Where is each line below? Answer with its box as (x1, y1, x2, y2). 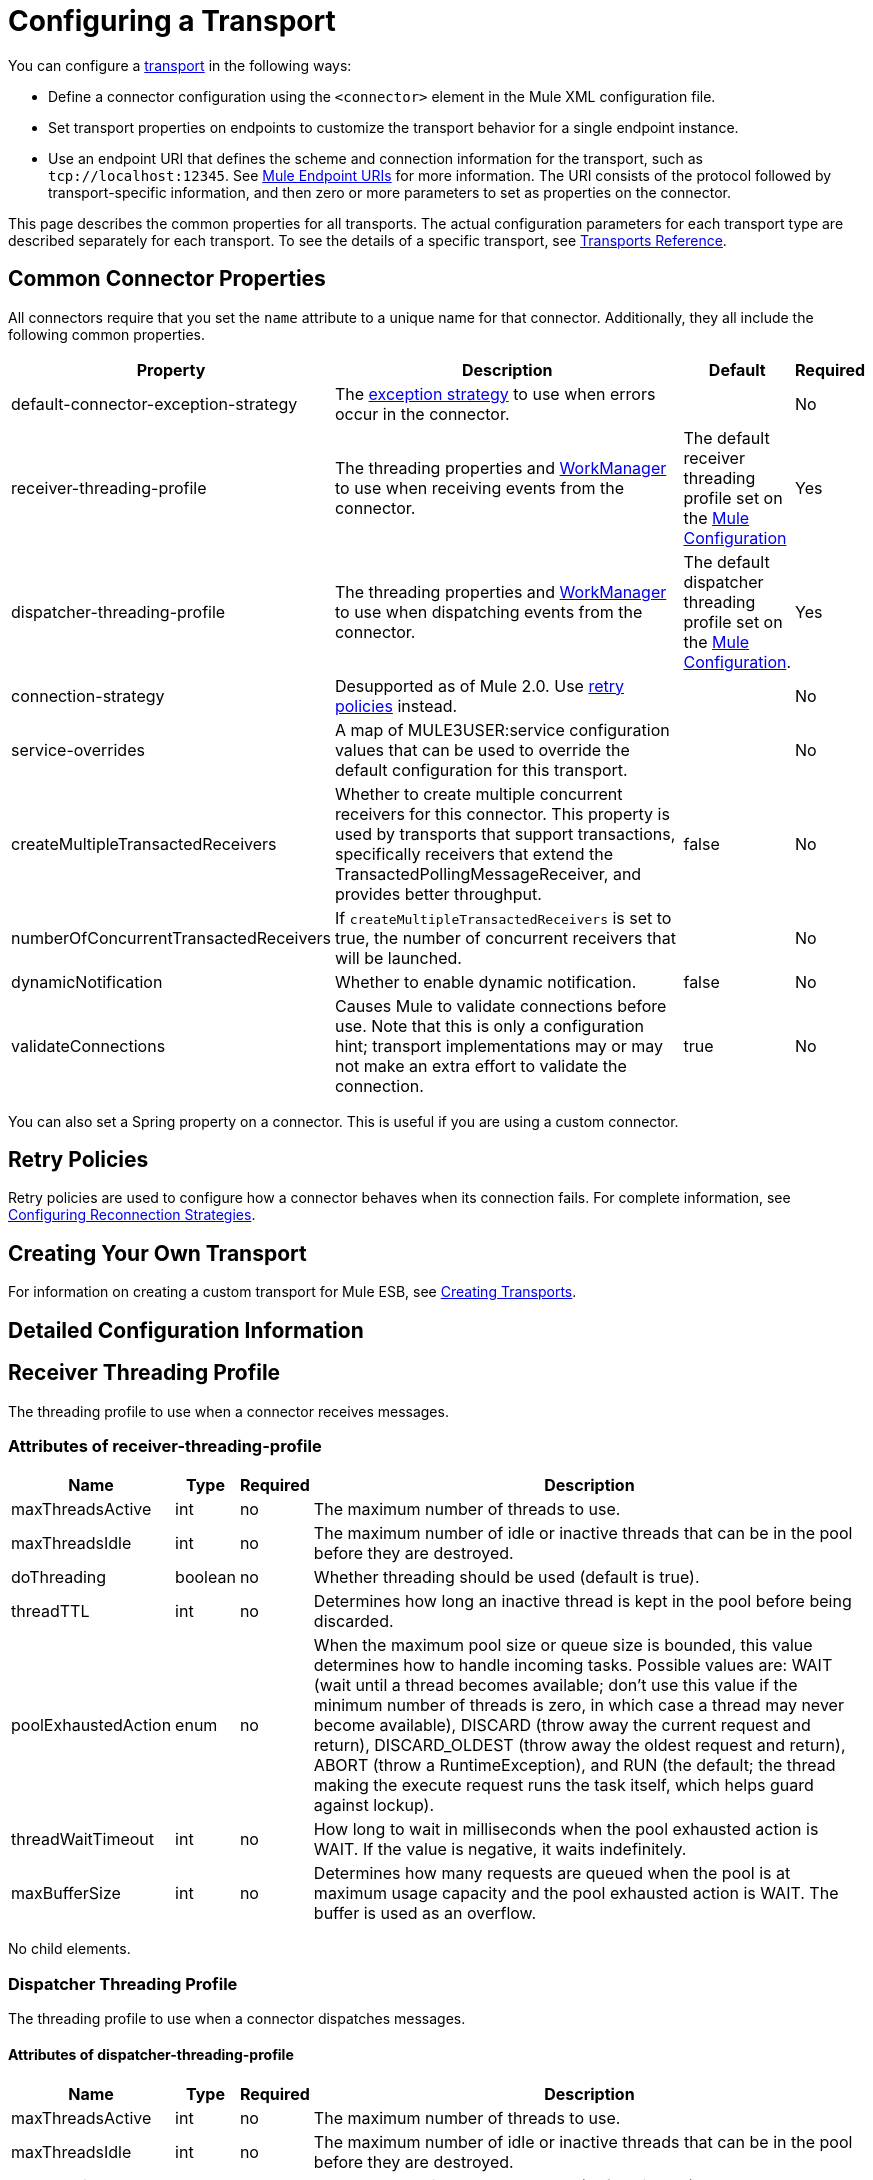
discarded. (313, 1611, 394, 1632)
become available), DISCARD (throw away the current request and (313, 1715, 811, 1736)
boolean (175, 1567, 236, 1588)
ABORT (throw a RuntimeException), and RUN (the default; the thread (313, 1755, 836, 1776)
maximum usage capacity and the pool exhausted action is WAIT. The (313, 1883, 839, 1904)
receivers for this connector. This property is (334, 803, 670, 824)
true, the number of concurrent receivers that (334, 927, 676, 948)
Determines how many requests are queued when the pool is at (313, 1863, 791, 1884)
